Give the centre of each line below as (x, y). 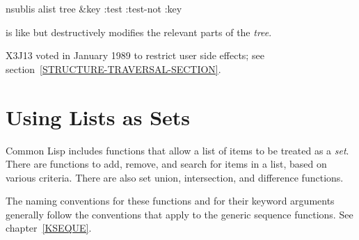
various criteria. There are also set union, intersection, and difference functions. (175, 177)
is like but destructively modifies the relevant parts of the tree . (139, 32)
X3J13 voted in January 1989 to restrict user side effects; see (135, 55)
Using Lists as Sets (98, 117)
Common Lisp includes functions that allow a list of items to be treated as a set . (177, 150)
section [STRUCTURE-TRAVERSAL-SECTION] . (113, 69)
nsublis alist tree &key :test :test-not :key (94, 8)
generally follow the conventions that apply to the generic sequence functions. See (179, 214)
